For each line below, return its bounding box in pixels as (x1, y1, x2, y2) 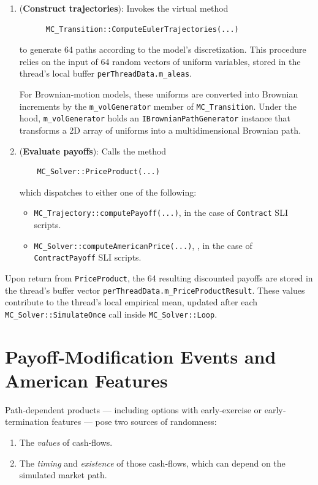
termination (5, 415, 49, 428)
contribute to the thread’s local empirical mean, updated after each (5, 296, 258, 308)
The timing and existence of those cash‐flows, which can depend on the (19, 456, 286, 469)
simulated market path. (19, 468, 107, 481)
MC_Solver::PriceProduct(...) (37, 167, 160, 177)
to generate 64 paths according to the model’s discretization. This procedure (19, 43, 306, 56)
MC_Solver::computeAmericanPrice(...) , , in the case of (34, 239, 252, 251)
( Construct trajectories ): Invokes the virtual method (19, 2, 229, 14)
